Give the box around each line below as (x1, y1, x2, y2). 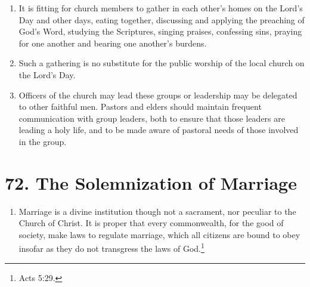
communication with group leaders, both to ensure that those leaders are (18, 112, 285, 124)
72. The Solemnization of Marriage (5, 170, 297, 195)
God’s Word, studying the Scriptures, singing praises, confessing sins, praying (18, 25, 302, 38)
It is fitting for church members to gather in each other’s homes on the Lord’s (18, 2, 303, 14)
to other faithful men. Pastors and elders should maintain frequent (18, 100, 262, 113)
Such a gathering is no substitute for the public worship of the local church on (18, 57, 305, 69)
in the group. (18, 135, 67, 147)
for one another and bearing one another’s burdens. (18, 36, 207, 49)
